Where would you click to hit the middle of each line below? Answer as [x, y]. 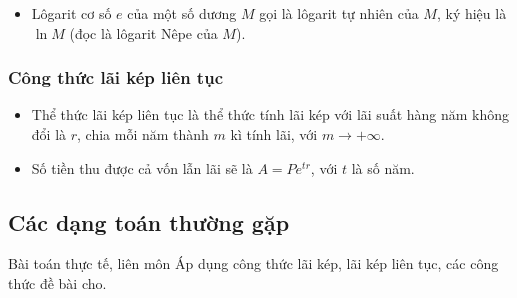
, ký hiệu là [471, 13]
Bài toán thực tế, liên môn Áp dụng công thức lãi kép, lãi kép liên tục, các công [253, 263]
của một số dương [182, 13]
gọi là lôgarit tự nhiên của [339, 13]
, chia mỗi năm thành [143, 134]
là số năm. [383, 167]
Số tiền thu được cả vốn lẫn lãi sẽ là [142, 167]
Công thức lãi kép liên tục [115, 77]
